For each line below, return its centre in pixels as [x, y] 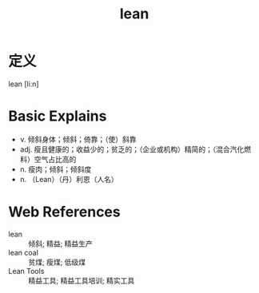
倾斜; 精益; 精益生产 [61, 244]
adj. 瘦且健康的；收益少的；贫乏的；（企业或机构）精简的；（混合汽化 [132, 149]
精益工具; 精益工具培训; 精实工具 [82, 280]
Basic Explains [58, 116]
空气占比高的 [55, 159]
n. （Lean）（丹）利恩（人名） [69, 179]
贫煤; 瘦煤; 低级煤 [57, 262]
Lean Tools [26, 271]
